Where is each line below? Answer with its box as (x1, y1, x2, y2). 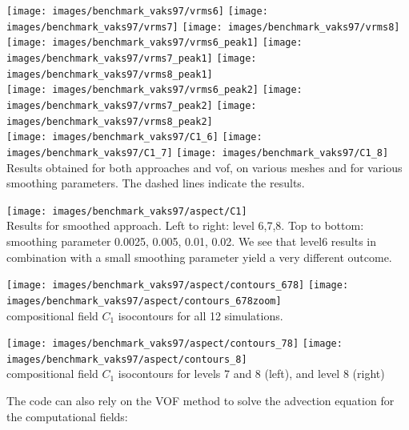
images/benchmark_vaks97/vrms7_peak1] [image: (6, 52, 257, 64)
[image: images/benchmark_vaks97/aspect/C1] (6, 205, 247, 217)
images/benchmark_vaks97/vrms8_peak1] (6, 68, 213, 80)
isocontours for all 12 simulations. (118, 307, 283, 324)
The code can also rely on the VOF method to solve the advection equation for (6, 392, 395, 408)
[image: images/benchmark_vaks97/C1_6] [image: (6, 131, 263, 143)
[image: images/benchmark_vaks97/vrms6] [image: (6, 6, 268, 17)
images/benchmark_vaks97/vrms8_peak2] (6, 115, 213, 127)
